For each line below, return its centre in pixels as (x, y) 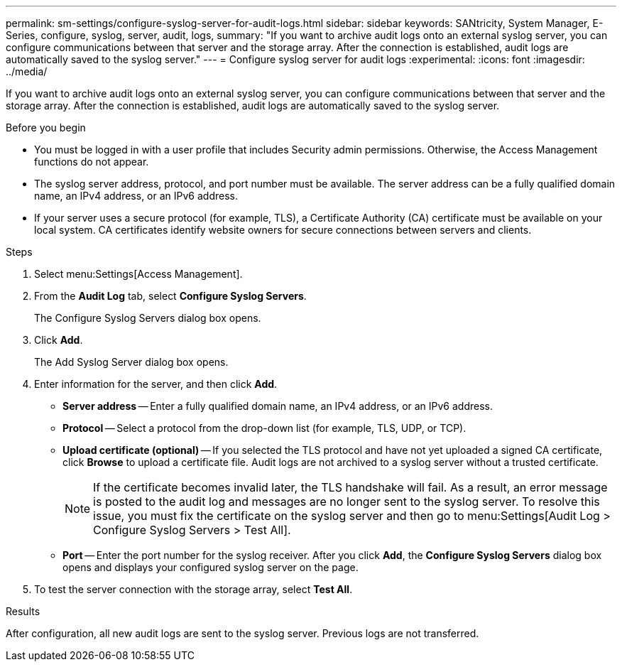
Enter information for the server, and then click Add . (156, 384)
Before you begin (46, 128)
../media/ (27, 71)
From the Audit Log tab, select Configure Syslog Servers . (170, 296)
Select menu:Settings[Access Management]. (138, 274)
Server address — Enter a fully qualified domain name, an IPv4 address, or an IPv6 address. (278, 406)
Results (23, 611)
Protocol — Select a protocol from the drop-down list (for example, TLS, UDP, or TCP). (264, 428)
